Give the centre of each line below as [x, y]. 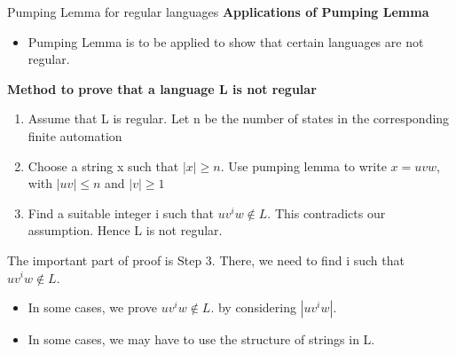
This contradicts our [330, 212]
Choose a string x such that [103, 165]
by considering [257, 307]
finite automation [75, 135]
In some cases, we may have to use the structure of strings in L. [201, 339]
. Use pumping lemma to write [303, 165]
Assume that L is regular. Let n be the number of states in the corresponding [239, 118]
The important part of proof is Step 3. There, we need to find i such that [206, 260]
